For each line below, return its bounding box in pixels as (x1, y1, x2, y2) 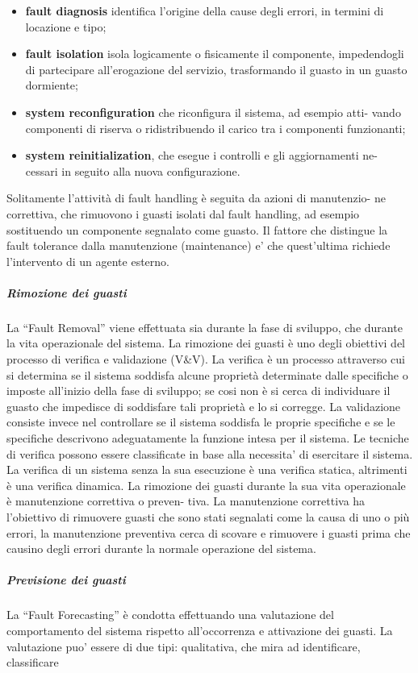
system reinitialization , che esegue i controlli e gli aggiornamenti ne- (25, 147, 378, 164)
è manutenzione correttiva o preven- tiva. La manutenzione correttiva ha (6, 492, 366, 509)
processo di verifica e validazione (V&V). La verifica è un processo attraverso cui (6, 351, 405, 368)
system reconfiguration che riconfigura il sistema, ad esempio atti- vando (25, 103, 401, 120)
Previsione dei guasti (6, 571, 126, 588)
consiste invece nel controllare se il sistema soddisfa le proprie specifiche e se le (6, 413, 395, 430)
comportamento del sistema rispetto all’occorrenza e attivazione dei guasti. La (6, 621, 393, 638)
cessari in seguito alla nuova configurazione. (25, 162, 240, 179)
